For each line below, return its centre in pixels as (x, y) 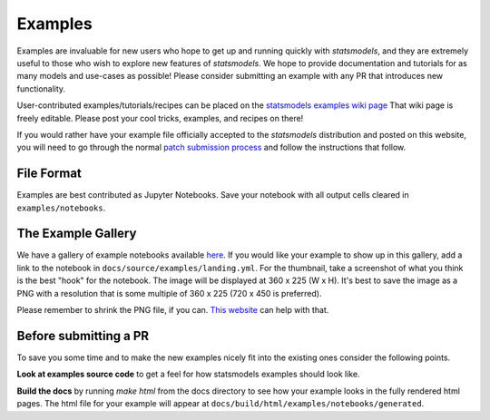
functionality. (41, 88)
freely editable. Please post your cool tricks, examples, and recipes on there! (160, 118)
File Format (49, 174)
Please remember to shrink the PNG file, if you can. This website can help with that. (173, 310)
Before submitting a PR (83, 336)
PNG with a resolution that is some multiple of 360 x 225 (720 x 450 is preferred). (169, 293)
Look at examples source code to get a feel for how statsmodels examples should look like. (188, 374)
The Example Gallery (77, 234)
